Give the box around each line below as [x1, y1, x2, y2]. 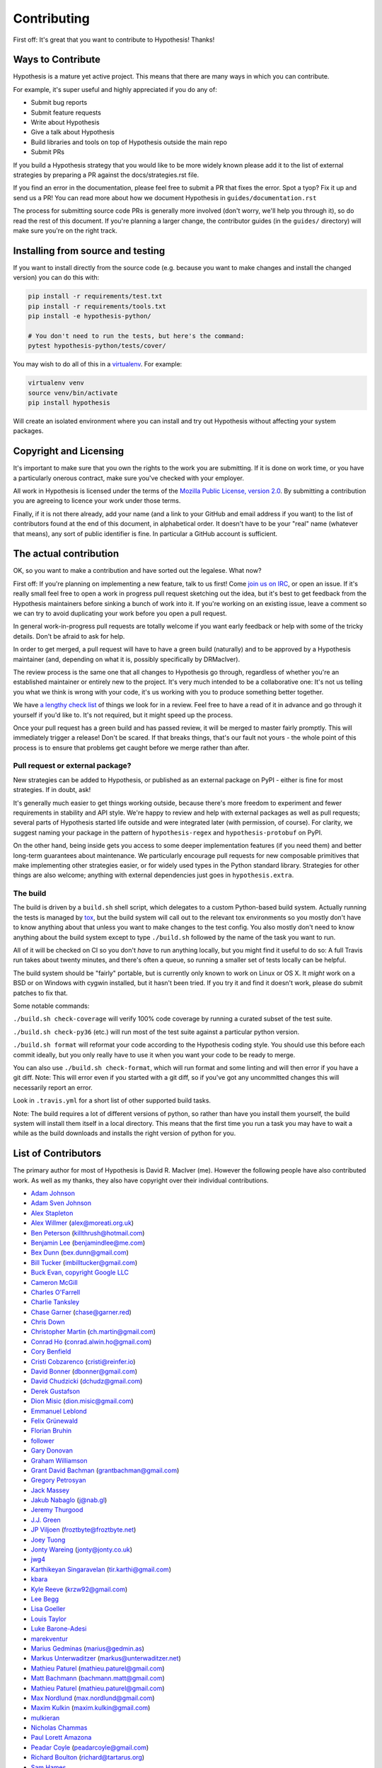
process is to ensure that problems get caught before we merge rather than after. [13, 743, 250, 752]
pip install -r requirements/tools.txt [28, 302, 166, 310]
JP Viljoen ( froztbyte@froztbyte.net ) [30, 1525, 137, 1534]
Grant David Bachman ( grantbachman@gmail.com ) [30, 1466, 180, 1475]
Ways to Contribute [13, 54, 100, 66]
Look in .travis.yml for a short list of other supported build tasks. [13, 1096, 212, 1105]
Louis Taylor [30, 1615, 66, 1623]
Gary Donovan [30, 1446, 74, 1455]
